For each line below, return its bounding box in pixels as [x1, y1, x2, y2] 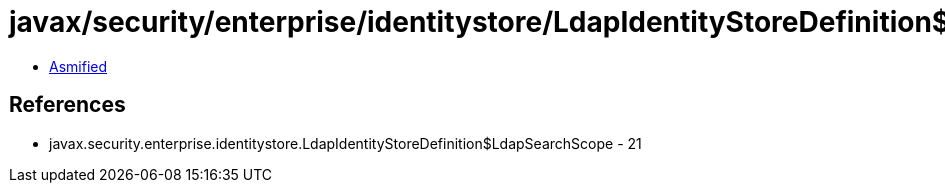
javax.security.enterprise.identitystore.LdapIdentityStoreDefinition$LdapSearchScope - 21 [49, 134, 642, 152]
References [9, 92, 126, 118]
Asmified [49, 57, 108, 75]
